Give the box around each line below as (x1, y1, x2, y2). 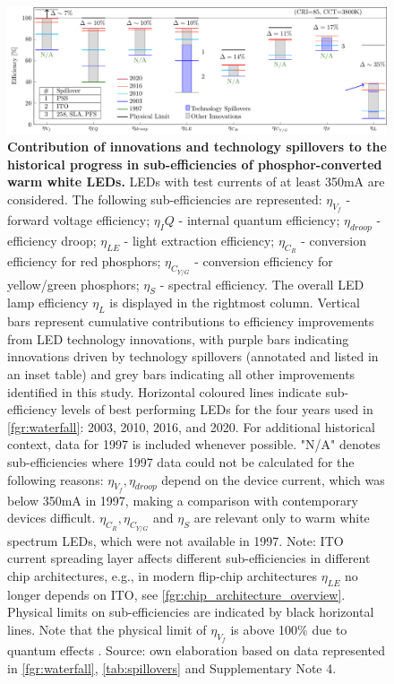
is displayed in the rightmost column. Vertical (109, 293, 360, 312)
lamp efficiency (7, 293, 89, 312)
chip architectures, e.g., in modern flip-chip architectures (7, 566, 318, 584)
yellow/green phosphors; (7, 274, 140, 293)
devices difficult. (7, 508, 96, 527)
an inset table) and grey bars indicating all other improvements (7, 365, 355, 383)
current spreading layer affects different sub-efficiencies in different (7, 549, 371, 567)
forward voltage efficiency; (7, 211, 150, 229)
